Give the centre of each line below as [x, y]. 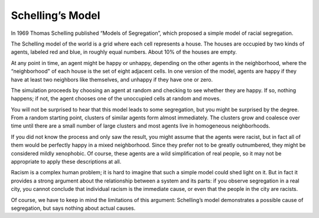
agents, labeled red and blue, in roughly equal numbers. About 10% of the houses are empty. [124, 52]
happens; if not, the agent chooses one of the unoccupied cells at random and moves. [116, 99]
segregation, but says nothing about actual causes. [73, 208]
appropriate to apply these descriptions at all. [66, 162]
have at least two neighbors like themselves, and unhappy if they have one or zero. [112, 79]
